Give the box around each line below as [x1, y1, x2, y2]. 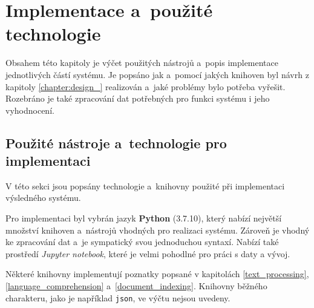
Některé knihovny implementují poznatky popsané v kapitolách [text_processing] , [5, 267, 309, 280]
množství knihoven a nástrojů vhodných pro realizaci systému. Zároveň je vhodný [5, 223, 310, 236]
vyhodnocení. [5, 103, 54, 116]
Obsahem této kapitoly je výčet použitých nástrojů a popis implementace [5, 56, 278, 69]
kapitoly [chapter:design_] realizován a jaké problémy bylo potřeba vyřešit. [5, 80, 286, 93]
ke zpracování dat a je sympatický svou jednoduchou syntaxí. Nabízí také [5, 235, 279, 248]
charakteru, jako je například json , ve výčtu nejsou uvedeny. [5, 291, 231, 304]
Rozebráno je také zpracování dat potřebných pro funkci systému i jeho [5, 92, 270, 105]
